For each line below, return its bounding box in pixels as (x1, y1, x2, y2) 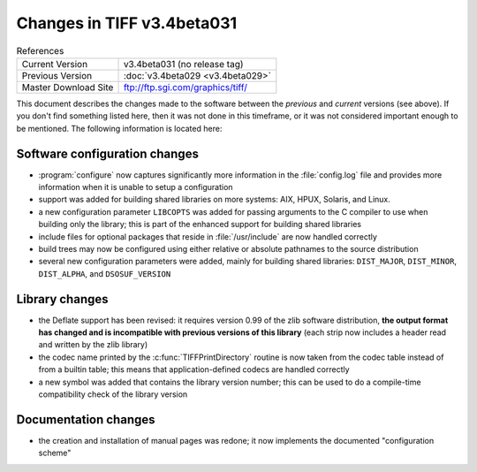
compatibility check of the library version (38, 389, 188, 400)
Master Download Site (21, 80, 114, 93)
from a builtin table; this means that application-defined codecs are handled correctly (38, 364, 350, 375)
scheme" (38, 447, 72, 459)
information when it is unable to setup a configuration (38, 182, 233, 192)
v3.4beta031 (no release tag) (123, 57, 244, 70)
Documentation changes (16, 412, 155, 427)
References (16, 44, 64, 57)
